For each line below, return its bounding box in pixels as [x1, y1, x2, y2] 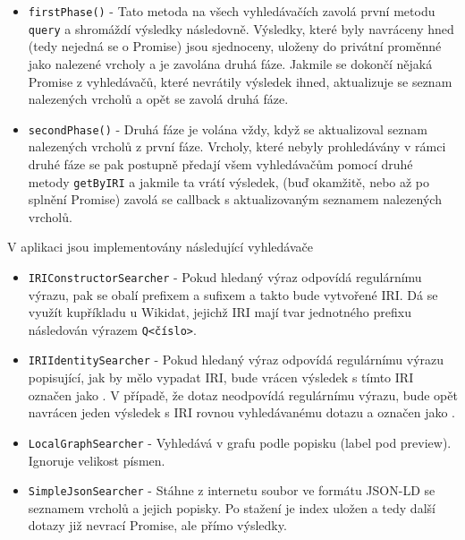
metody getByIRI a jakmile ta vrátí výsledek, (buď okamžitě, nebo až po [28, 172, 430, 191]
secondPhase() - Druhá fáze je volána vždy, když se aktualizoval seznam [28, 119, 427, 138]
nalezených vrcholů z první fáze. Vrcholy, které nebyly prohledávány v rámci [28, 137, 446, 156]
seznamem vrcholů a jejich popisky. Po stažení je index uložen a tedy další [28, 498, 435, 517]
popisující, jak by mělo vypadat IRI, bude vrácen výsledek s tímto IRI [28, 368, 414, 387]
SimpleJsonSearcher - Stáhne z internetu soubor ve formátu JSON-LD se [28, 481, 435, 500]
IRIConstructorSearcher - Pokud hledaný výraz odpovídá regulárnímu [28, 267, 422, 286]
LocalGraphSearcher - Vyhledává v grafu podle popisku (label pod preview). [28, 433, 452, 451]
